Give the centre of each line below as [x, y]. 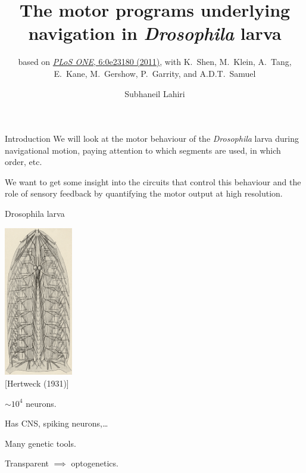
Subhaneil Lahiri [155, 93]
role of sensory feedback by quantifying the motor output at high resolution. [144, 193]
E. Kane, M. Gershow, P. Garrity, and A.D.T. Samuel [155, 73]
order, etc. [24, 162]
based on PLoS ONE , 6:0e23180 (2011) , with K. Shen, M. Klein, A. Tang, [155, 62]
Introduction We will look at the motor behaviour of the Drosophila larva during [152, 139]
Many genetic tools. [40, 443]
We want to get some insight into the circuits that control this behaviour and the [153, 181]
